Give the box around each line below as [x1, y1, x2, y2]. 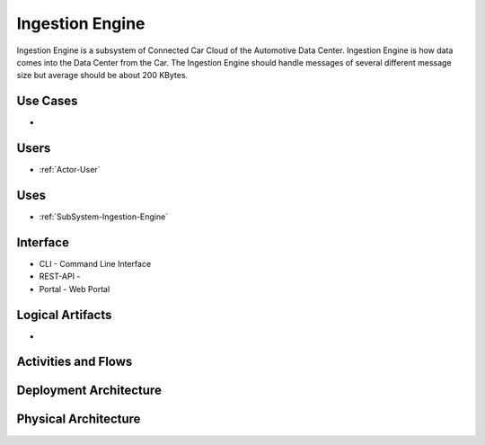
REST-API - [39, 271, 81, 282]
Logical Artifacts [16, 307, 112, 323]
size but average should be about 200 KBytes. [16, 70, 189, 81]
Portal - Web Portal [39, 283, 110, 294]
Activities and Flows [16, 354, 133, 369]
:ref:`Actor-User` [39, 165, 101, 175]
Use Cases [16, 93, 78, 109]
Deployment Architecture [16, 383, 162, 398]
